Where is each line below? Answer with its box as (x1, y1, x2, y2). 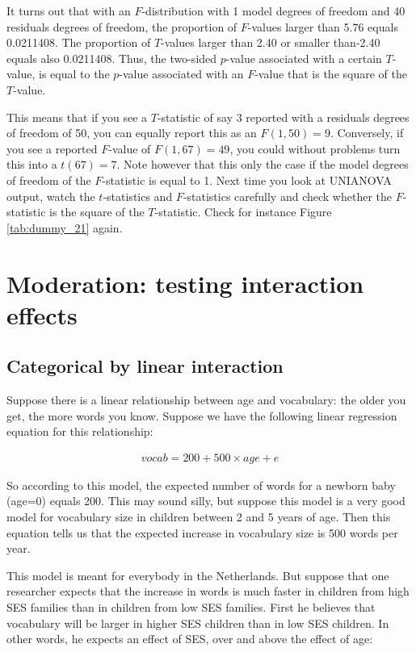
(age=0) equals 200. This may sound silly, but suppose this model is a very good (6, 492, 405, 509)
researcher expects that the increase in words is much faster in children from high (6, 583, 410, 600)
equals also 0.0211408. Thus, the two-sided (6, 49, 217, 66)
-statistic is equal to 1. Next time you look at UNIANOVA (102, 171, 392, 188)
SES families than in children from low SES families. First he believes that (6, 599, 376, 616)
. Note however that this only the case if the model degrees (116, 156, 409, 173)
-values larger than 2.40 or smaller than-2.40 (161, 34, 380, 51)
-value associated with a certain (225, 49, 382, 66)
